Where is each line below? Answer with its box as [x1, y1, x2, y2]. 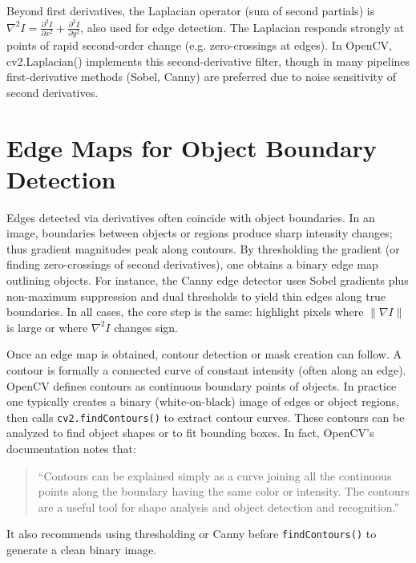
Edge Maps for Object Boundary [6, 131, 377, 164]
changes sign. [114, 318, 179, 335]
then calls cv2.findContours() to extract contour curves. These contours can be [6, 408, 405, 425]
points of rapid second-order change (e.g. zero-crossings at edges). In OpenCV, [6, 36, 392, 53]
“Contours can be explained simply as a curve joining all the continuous [38, 467, 392, 484]
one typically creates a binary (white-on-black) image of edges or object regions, [6, 393, 399, 410]
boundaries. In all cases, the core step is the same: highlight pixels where [6, 303, 364, 320]
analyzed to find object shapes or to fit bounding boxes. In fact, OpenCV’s [6, 424, 374, 441]
